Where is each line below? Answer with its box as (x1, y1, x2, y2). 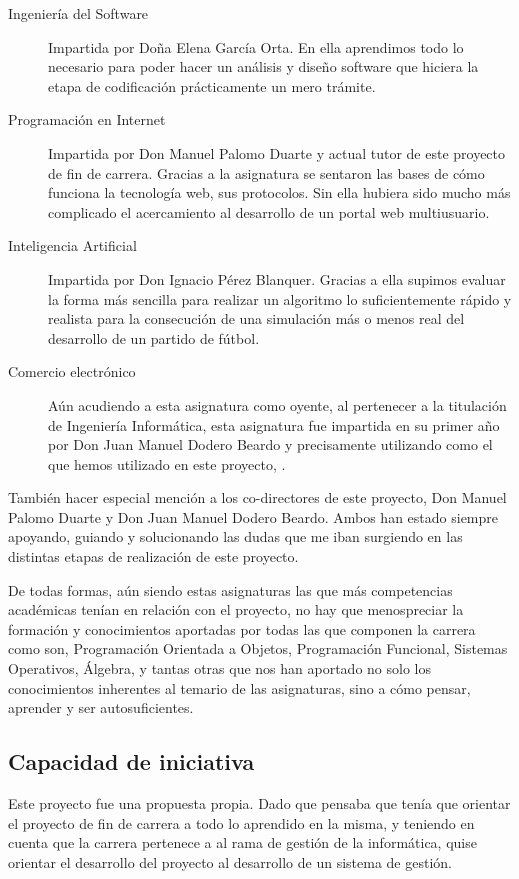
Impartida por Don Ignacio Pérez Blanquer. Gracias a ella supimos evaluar (48, 268, 506, 289)
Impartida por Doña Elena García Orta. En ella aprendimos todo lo (48, 36, 464, 57)
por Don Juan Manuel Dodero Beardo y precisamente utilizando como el (48, 434, 493, 455)
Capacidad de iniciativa (8, 746, 255, 777)
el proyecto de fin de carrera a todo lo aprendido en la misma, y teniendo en (8, 812, 475, 833)
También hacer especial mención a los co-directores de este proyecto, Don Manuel (8, 487, 507, 508)
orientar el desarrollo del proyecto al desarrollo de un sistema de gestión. (8, 851, 452, 872)
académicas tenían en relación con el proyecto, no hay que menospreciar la (8, 599, 464, 620)
